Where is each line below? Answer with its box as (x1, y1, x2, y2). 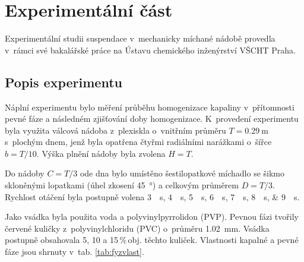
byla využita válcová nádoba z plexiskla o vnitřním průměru (5, 124, 226, 136)
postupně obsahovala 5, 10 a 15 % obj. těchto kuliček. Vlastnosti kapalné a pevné (5, 233, 299, 246)
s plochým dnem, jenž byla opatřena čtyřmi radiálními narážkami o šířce (5, 135, 272, 148)
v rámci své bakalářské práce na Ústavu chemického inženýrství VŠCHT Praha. (5, 43, 296, 56)
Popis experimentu (5, 72, 122, 91)
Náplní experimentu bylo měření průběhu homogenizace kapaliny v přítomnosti (5, 100, 294, 113)
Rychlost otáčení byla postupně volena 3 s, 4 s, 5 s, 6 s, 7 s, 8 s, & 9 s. (5, 190, 300, 203)
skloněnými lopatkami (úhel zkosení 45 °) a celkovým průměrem (5, 179, 239, 191)
